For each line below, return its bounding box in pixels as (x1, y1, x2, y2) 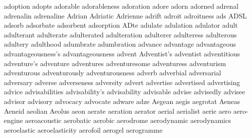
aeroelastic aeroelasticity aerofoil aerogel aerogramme (4, 124, 162, 135)
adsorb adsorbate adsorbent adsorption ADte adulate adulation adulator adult (4, 20, 238, 30)
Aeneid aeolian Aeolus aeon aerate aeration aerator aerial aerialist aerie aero (4, 105, 232, 116)
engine (4, 115, 23, 125)
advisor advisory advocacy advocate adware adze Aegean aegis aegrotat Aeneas (4, 96, 240, 106)
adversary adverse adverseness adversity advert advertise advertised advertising (4, 77, 240, 87)
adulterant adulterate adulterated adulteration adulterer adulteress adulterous (4, 29, 237, 39)
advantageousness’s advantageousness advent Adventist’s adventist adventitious (4, 48, 240, 58)
